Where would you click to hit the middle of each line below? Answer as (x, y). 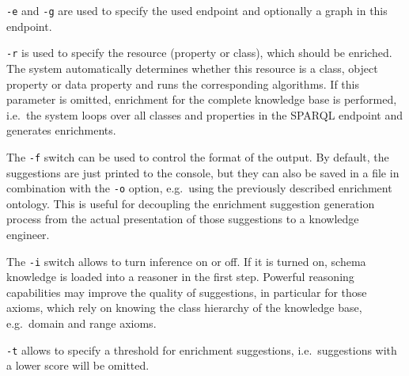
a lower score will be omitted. (78, 365)
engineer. (28, 234)
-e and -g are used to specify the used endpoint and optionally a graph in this (197, 10)
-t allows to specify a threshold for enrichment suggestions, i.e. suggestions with (202, 349)
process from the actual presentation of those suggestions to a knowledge (183, 219)
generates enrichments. (61, 130)
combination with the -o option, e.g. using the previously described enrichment (199, 188)
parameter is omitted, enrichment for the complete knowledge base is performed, (202, 99)
